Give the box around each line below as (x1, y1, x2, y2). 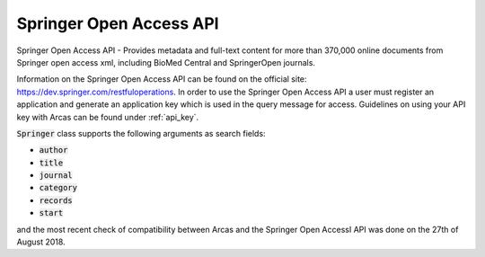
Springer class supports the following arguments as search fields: (16, 128, 266, 138)
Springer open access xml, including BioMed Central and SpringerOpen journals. (16, 57, 316, 67)
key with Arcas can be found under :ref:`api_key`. (16, 111, 199, 122)
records (39, 195, 74, 206)
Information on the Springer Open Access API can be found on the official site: (16, 74, 307, 84)
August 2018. (16, 236, 66, 247)
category (39, 182, 78, 193)
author (39, 145, 68, 155)
